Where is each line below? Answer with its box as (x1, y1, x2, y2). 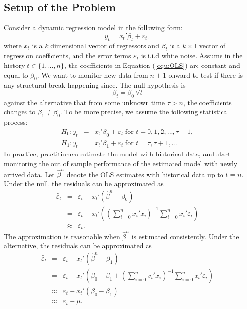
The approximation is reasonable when (4, 231, 120, 241)
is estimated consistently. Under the (131, 231, 239, 241)
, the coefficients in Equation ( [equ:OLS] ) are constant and (64, 60, 240, 70)
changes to (4, 107, 36, 117)
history (4, 60, 25, 70)
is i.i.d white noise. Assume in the (141, 50, 243, 61)
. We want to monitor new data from (37, 69, 148, 80)
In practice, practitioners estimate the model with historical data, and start (4, 149, 231, 159)
